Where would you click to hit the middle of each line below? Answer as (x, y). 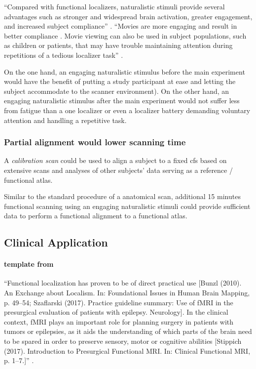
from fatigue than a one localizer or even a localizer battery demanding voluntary (127, 110)
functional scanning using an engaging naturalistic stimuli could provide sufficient (127, 206)
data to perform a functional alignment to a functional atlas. (96, 216)
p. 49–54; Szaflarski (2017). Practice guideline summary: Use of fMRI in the (119, 302)
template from (29, 264)
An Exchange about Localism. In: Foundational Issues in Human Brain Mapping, (127, 293)
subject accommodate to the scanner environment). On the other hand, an (117, 91)
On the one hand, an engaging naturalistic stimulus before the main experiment (125, 71)
